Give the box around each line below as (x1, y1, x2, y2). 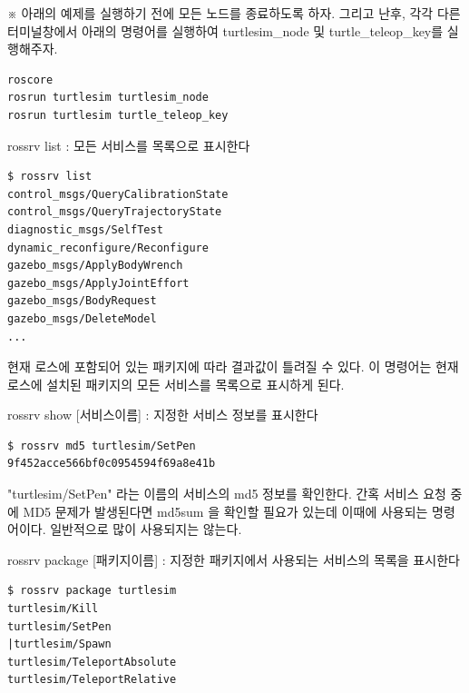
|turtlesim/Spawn (7, 638, 112, 651)
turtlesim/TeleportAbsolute (7, 655, 177, 668)
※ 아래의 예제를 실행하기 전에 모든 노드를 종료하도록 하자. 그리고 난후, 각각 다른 (7, 4, 461, 22)
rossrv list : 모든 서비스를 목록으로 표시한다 (7, 135, 250, 154)
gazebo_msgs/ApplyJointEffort (7, 276, 190, 290)
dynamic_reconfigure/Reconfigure (7, 241, 209, 254)
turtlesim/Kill (7, 602, 99, 616)
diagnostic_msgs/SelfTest (7, 223, 163, 236)
